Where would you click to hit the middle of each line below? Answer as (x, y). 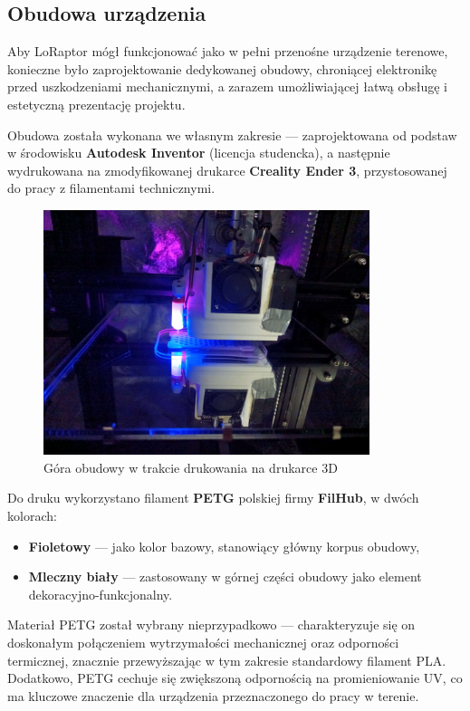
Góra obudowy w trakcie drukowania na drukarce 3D (191, 467)
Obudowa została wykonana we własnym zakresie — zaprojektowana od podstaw (232, 135)
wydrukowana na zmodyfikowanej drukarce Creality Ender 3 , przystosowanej (227, 170)
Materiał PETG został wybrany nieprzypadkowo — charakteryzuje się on (211, 625)
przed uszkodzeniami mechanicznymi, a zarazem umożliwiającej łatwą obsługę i (227, 86)
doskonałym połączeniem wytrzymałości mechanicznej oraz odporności (203, 642)
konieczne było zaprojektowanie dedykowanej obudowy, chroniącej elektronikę (222, 68)
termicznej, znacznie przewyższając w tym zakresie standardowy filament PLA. (227, 660)
